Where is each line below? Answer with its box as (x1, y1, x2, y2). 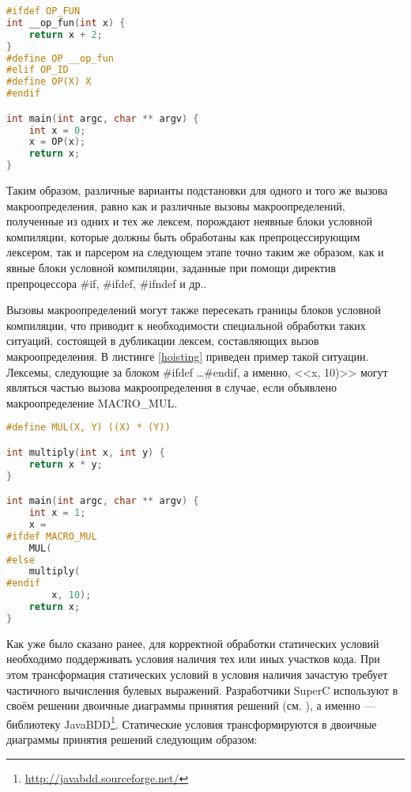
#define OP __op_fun (6, 52, 115, 64)
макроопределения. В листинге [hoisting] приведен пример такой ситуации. (6, 347, 369, 364)
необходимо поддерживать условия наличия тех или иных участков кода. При (6, 650, 380, 667)
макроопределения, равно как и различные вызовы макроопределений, (6, 197, 345, 214)
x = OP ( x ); (28, 136, 86, 148)
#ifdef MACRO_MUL (6, 530, 97, 542)
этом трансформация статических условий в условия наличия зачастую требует (6, 665, 388, 682)
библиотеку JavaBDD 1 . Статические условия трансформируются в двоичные (6, 713, 377, 732)
